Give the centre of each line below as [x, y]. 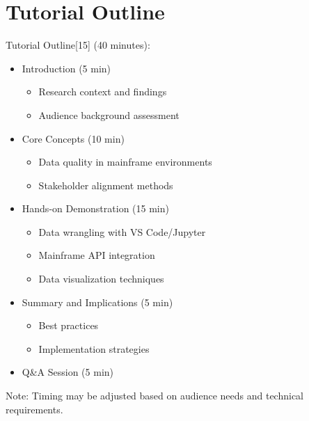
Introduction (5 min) [66, 68]
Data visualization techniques [101, 279]
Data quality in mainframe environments [125, 162]
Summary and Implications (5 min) [97, 302]
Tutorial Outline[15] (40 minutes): [78, 45]
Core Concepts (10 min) [73, 138]
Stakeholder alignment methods [106, 185]
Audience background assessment [109, 114]
